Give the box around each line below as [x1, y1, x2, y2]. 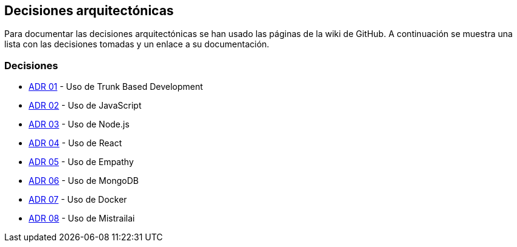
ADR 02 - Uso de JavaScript [29, 100, 142, 111]
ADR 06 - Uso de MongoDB [29, 175, 139, 186]
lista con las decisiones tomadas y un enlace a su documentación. [4, 39, 269, 50]
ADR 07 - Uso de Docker [29, 194, 127, 205]
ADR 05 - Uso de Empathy [29, 157, 134, 167]
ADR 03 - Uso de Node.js [29, 119, 130, 130]
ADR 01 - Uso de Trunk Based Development [29, 81, 203, 92]
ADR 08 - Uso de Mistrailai [29, 213, 135, 224]
